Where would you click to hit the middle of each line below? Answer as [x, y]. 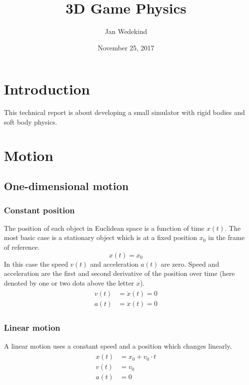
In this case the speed [36, 264]
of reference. [22, 247]
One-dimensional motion [66, 186]
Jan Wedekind [126, 31]
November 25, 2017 [126, 47]
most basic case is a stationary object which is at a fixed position [101, 237]
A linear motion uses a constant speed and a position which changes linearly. [118, 345]
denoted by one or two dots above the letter [69, 282]
